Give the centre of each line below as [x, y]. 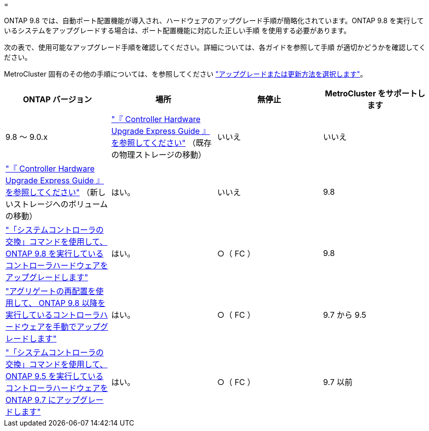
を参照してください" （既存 [161, 143]
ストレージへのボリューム [61, 204]
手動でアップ [77, 327]
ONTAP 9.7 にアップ [43, 400]
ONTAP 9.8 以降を [72, 303]
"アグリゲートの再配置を [51, 291]
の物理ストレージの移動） [159, 155]
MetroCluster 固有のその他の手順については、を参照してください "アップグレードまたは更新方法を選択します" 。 [186, 74]
